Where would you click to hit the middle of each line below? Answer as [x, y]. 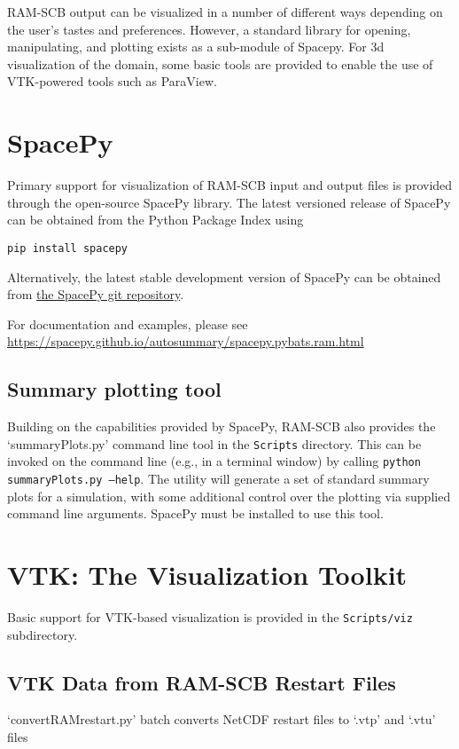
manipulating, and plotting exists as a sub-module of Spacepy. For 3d [196, 47]
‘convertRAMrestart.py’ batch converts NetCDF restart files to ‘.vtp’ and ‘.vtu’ [222, 719]
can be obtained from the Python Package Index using [156, 220]
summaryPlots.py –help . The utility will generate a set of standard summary [218, 479]
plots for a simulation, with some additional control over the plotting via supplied [229, 496]
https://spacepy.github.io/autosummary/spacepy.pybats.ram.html [186, 341]
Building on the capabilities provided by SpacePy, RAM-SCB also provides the [222, 426]
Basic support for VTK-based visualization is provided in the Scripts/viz [210, 616]
